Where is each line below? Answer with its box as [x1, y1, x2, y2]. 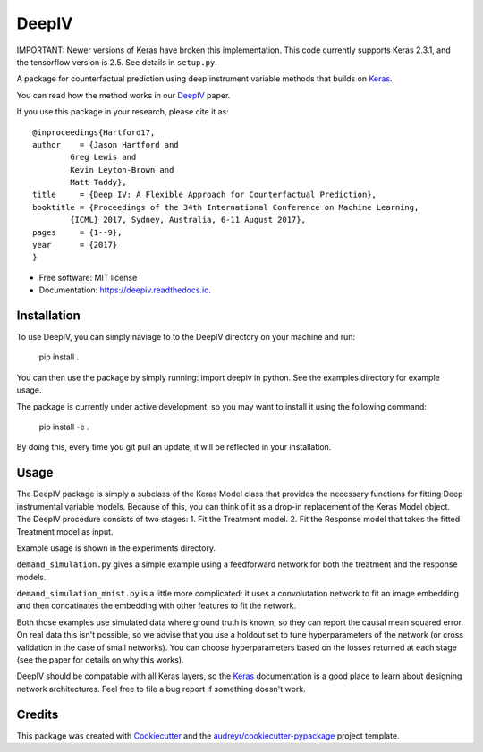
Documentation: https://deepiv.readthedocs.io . [38, 284, 212, 295]
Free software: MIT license [38, 272, 138, 283]
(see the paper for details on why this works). [16, 655, 184, 665]
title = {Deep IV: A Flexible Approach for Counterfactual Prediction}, [32, 190, 377, 200]
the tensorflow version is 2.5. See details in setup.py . [16, 56, 218, 67]
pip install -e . [38, 421, 89, 433]
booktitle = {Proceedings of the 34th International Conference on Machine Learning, [32, 202, 419, 212]
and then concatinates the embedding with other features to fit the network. [16, 600, 297, 612]
